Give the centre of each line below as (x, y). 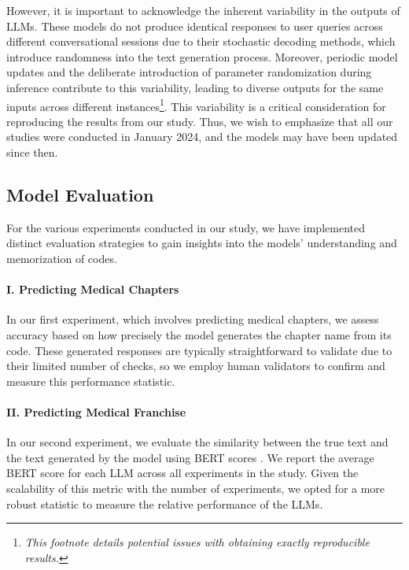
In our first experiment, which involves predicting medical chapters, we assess (193, 319)
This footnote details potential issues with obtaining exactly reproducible (197, 542)
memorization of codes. (62, 258)
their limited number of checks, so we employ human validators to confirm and (196, 366)
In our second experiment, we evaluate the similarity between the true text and (197, 442)
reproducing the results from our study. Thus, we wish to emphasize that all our (200, 121)
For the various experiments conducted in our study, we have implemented (186, 227)
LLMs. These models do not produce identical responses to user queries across (195, 26)
